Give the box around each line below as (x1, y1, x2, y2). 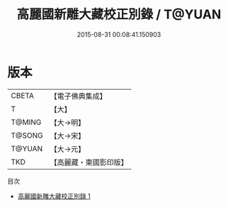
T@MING (11, 117, 42, 127)
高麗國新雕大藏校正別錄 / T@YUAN (16, 6, 222, 23)
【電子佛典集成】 (50, 91, 108, 101)
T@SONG (11, 130, 44, 140)
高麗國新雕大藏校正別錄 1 (17, 191, 91, 200)
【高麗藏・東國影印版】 (50, 157, 129, 167)
